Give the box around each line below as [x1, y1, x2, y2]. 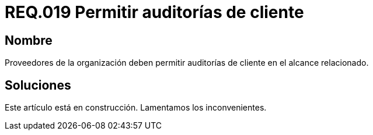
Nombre [5, 33, 53, 48]
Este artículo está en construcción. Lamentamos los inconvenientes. [5, 102, 267, 113]
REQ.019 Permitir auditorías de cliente [5, 2, 304, 22]
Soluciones [5, 77, 71, 93]
